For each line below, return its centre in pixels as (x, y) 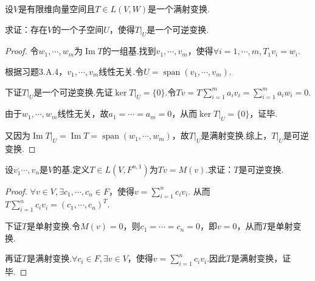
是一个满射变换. (179, 9)
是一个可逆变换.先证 (73, 92)
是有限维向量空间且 (57, 9)
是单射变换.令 (54, 226)
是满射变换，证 (261, 258)
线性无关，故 (83, 113)
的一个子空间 (78, 29)
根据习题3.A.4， (36, 71)
